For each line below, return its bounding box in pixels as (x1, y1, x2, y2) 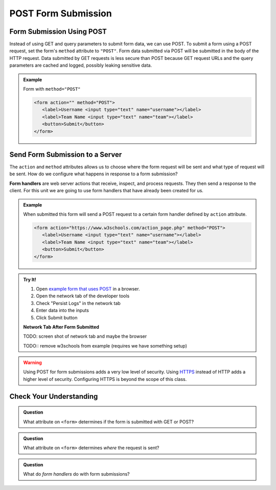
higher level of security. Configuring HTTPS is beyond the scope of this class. (23, 376, 187, 382)
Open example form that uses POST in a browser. (36, 285, 140, 292)
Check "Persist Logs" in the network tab (36, 300, 121, 306)
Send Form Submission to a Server (9, 150, 122, 159)
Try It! (23, 276, 37, 282)
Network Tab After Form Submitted (23, 323, 100, 330)
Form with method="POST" (23, 86, 81, 92)
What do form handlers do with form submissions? (23, 471, 130, 477)
